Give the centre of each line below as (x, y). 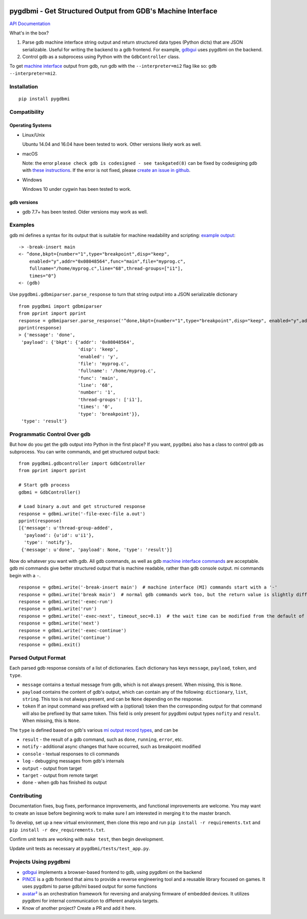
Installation (24, 86)
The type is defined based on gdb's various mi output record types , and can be (94, 730)
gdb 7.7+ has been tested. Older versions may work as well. (85, 212)
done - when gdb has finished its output (64, 783)
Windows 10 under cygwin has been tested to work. (77, 189)
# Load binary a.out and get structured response (82, 506)
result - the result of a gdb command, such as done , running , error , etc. (103, 739)
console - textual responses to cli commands (71, 754)
